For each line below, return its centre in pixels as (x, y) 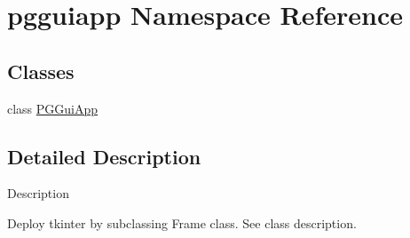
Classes (41, 71)
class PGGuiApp (53, 108)
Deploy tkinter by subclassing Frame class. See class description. (182, 222)
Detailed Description (104, 156)
